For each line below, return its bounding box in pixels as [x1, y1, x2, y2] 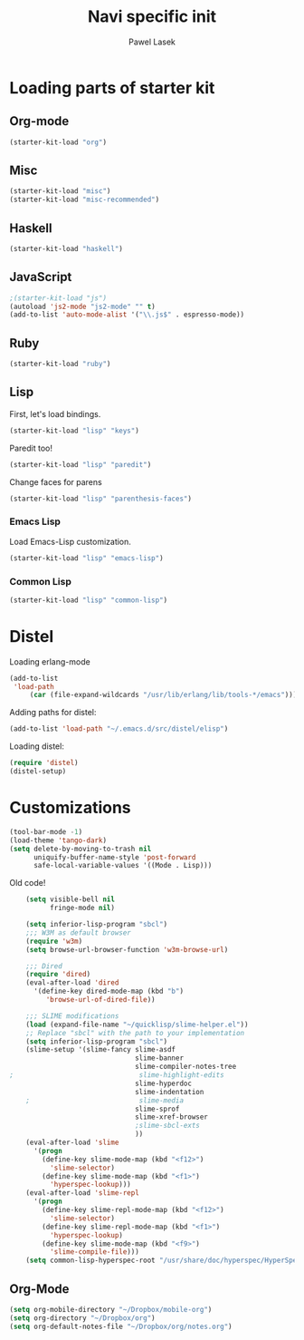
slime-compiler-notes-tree [134, 1063, 237, 1072]
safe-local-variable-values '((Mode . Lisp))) [33, 861, 213, 870]
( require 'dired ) [25, 970, 91, 979]
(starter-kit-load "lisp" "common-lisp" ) [9, 596, 168, 605]
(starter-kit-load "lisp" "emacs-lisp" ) [9, 553, 165, 563]
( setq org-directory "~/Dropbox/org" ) [9, 1313, 156, 1323]
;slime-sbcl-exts [134, 1122, 201, 1131]
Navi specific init [87, 6, 217, 27]
